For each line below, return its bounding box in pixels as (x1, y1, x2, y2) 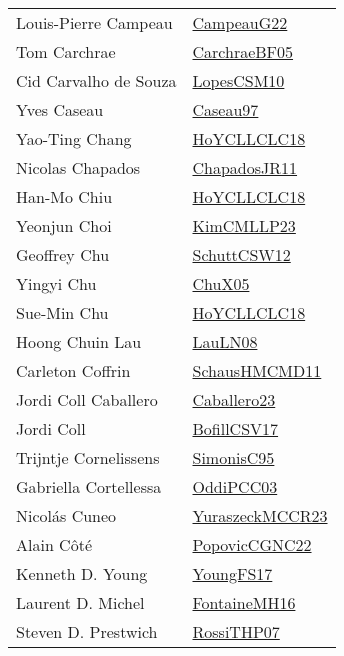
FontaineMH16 (192, 591, 296, 614)
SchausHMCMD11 (192, 359, 322, 382)
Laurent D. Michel (16, 591, 145, 614)
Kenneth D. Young (16, 562, 148, 585)
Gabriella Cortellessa (16, 475, 162, 498)
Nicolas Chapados (16, 156, 141, 179)
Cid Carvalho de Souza (16, 69, 177, 92)
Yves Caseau (16, 98, 104, 121)
